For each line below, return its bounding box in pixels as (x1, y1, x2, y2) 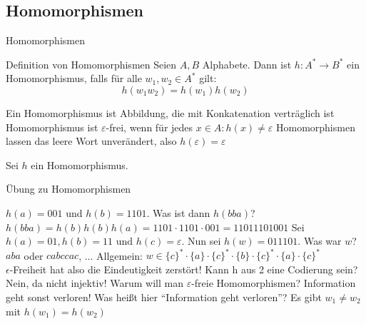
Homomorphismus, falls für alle (6, 71, 142, 86)
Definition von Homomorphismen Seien (6, 56, 177, 71)
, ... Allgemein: (78, 248, 143, 263)
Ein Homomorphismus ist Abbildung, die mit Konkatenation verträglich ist (6, 105, 335, 120)
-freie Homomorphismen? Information (191, 275, 356, 290)
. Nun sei (181, 233, 221, 248)
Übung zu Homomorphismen (6, 181, 131, 196)
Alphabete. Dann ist (202, 56, 292, 71)
